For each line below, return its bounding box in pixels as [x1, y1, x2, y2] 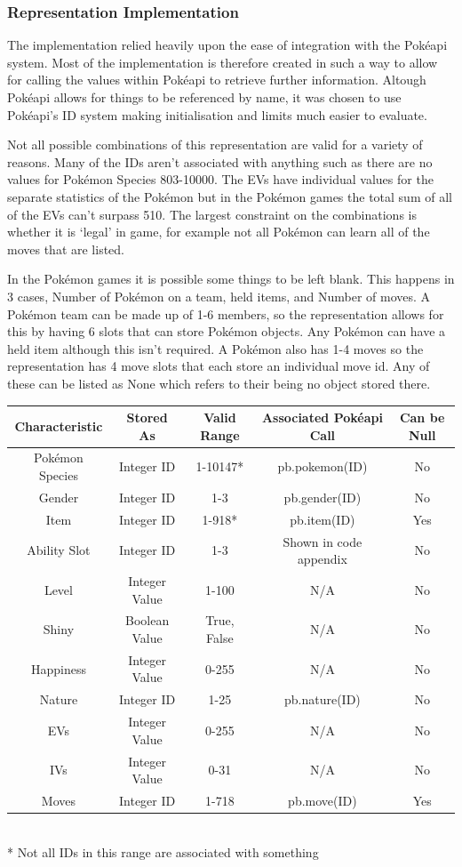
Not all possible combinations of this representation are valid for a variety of [7, 135, 423, 154]
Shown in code [283, 532, 362, 550]
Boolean [125, 611, 170, 630]
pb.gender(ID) [283, 487, 362, 506]
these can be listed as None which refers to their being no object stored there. [7, 373, 431, 392]
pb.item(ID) [290, 510, 355, 528]
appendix [297, 550, 347, 568]
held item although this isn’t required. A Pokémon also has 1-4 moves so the [7, 339, 424, 357]
